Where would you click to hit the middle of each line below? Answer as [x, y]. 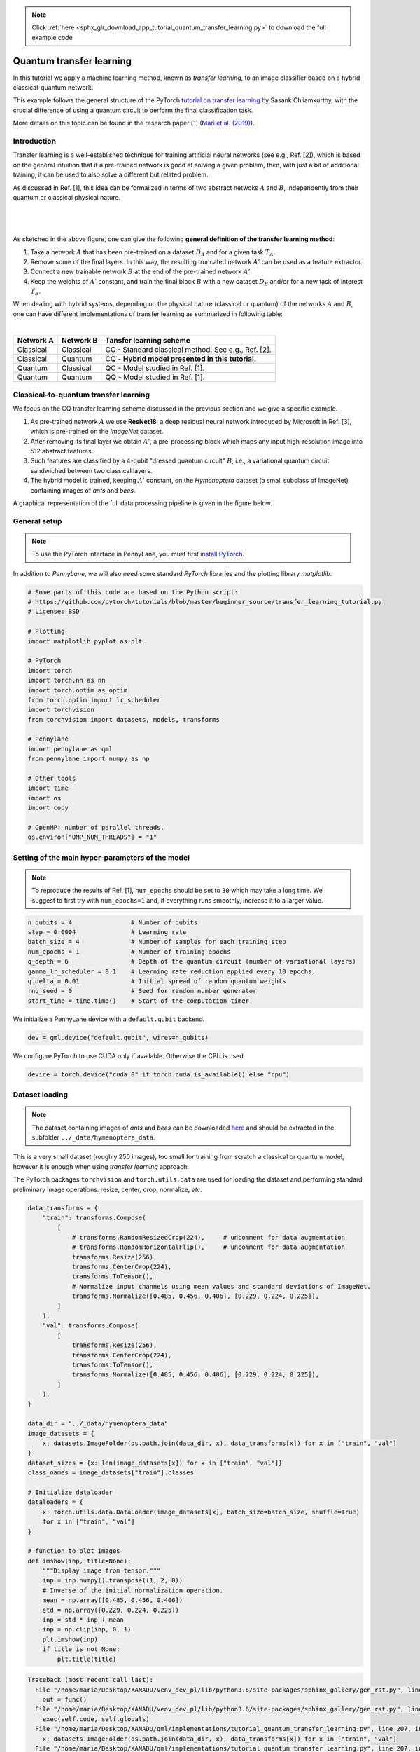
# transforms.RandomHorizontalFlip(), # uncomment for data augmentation [209, 1247]
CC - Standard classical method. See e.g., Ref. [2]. [189, 349]
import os [44, 798]
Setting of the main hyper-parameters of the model [101, 857]
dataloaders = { [56, 1502]
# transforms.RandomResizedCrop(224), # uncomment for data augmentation [209, 1237]
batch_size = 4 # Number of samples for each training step [157, 942]
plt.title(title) [87, 1659]
